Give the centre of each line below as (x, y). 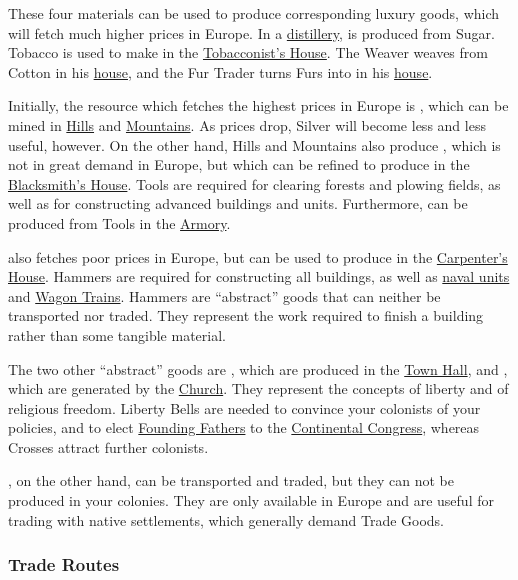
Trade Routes (64, 564)
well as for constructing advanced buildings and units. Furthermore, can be (238, 203)
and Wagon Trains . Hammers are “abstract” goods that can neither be (224, 295)
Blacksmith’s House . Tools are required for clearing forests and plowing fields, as (254, 183)
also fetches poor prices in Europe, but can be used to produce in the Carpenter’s (258, 256)
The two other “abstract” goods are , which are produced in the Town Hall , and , (258, 368)
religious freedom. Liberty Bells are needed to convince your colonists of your (244, 407)
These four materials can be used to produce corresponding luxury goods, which (254, 13)
